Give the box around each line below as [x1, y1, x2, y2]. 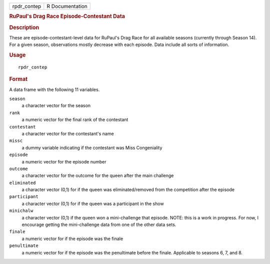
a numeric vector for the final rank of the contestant [21, 116, 128, 122]
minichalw [9, 208, 33, 213]
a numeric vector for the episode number [21, 158, 107, 164]
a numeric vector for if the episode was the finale [21, 235, 123, 241]
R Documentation [46, 3, 87, 9]
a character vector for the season [21, 102, 91, 108]
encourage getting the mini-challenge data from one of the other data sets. [21, 221, 176, 227]
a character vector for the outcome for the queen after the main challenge [21, 172, 174, 178]
